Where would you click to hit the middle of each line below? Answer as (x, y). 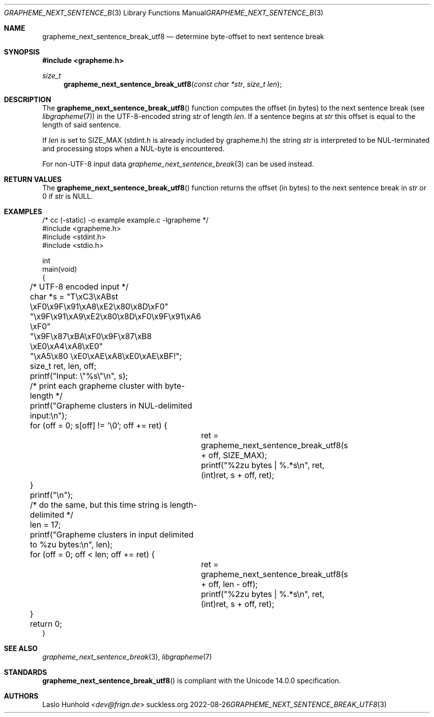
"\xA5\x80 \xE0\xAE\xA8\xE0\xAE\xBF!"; (106, 356)
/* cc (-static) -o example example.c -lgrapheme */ (125, 220)
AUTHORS (21, 696)
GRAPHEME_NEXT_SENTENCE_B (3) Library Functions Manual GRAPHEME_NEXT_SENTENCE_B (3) (164, 13)
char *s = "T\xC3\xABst (74, 297)
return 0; (46, 624)
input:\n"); (49, 416)
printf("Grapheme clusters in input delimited (112, 535)
